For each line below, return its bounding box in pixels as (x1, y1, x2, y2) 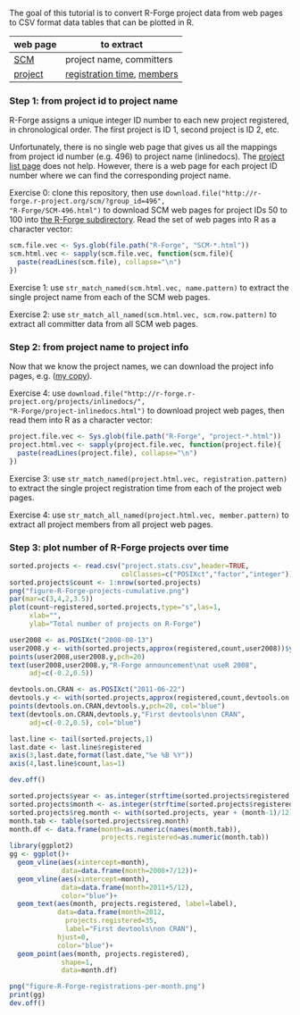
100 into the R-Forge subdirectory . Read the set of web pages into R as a (9, 214, 277, 225)
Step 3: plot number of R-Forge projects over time (9, 541, 229, 553)
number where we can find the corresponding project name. (9, 170, 231, 181)
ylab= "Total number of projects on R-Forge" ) (29, 620, 202, 629)
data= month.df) (61, 966, 118, 975)
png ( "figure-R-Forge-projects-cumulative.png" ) (9, 586, 190, 595)
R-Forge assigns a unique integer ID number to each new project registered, (9, 115, 289, 126)
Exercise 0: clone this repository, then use (9, 188, 163, 198)
